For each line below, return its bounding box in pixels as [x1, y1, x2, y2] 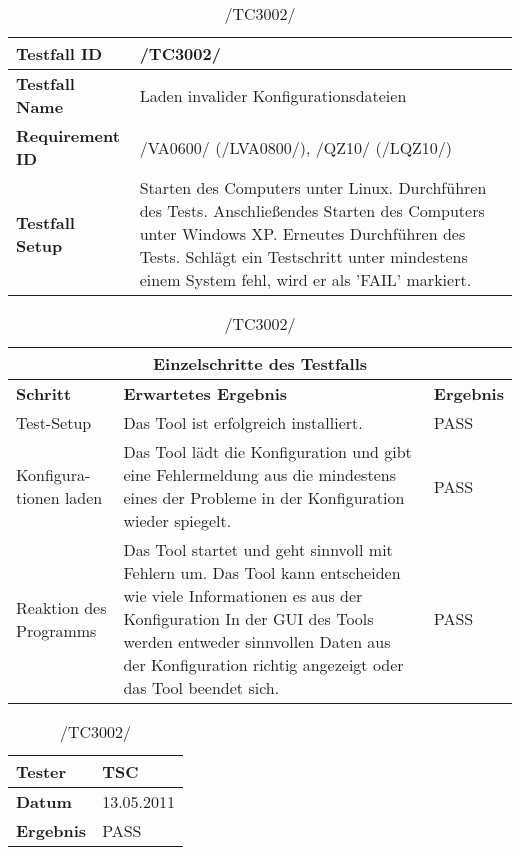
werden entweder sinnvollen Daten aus [123, 630, 391, 653]
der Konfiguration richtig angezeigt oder [123, 653, 404, 676]
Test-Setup [16, 411, 92, 434]
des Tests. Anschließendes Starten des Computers [139, 199, 485, 222]
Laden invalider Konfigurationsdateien [139, 83, 407, 107]
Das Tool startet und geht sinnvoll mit [123, 538, 393, 561]
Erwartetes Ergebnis [123, 382, 288, 405]
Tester [16, 760, 67, 783]
